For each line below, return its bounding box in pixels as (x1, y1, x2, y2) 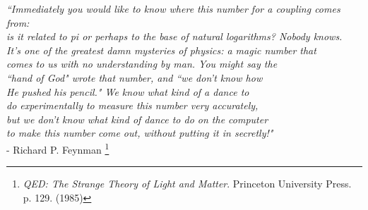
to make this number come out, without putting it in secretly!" (6, 125, 273, 140)
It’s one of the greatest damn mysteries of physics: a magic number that (6, 42, 316, 57)
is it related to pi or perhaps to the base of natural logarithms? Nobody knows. (6, 29, 343, 44)
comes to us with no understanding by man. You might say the (6, 56, 278, 71)
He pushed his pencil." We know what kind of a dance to (6, 84, 249, 99)
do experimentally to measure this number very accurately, (6, 98, 259, 113)
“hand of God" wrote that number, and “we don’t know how (6, 70, 263, 85)
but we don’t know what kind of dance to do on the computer (6, 111, 268, 126)
